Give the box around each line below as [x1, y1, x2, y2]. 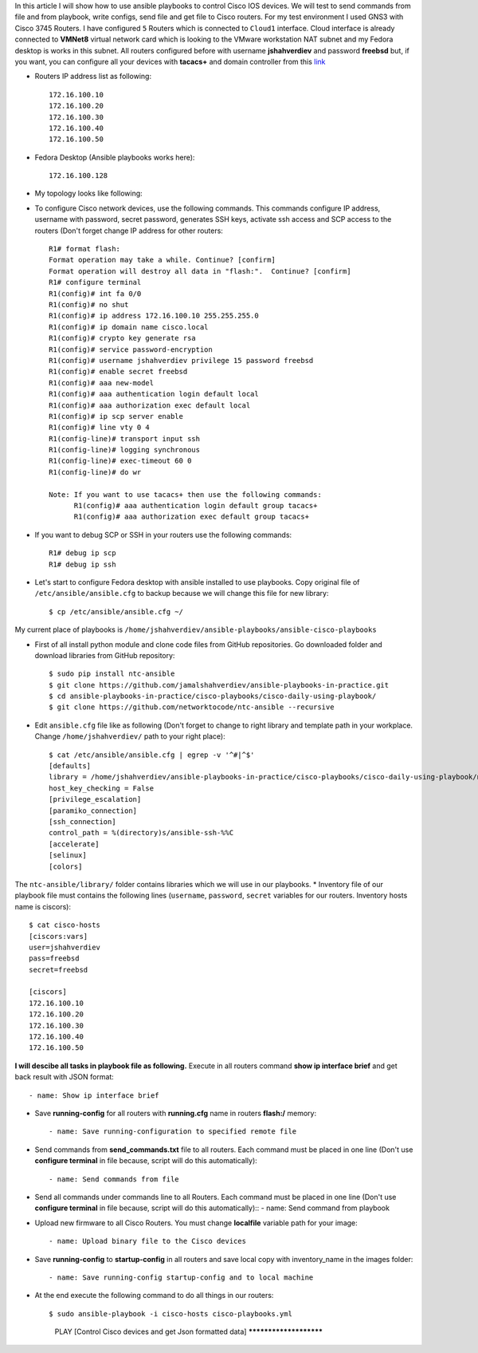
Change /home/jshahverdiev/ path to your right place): [34, 732, 226, 741]
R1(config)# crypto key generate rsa [49, 333, 197, 343]
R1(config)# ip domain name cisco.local [49, 322, 209, 331]
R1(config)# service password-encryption [49, 345, 213, 354]
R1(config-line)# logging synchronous [49, 445, 201, 455]
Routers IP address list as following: [34, 72, 151, 81]
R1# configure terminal [49, 278, 142, 287]
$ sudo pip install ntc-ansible [49, 669, 175, 678]
